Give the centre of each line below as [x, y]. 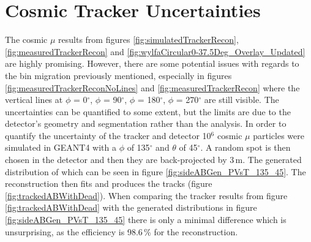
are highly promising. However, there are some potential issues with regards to [152, 63]
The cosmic [26, 40]
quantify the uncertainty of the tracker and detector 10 [108, 135]
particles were [279, 135]
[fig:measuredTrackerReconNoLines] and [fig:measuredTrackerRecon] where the [152, 87]
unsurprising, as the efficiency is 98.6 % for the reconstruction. [122, 231]
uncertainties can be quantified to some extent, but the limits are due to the [148, 111]
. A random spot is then [245, 147]
